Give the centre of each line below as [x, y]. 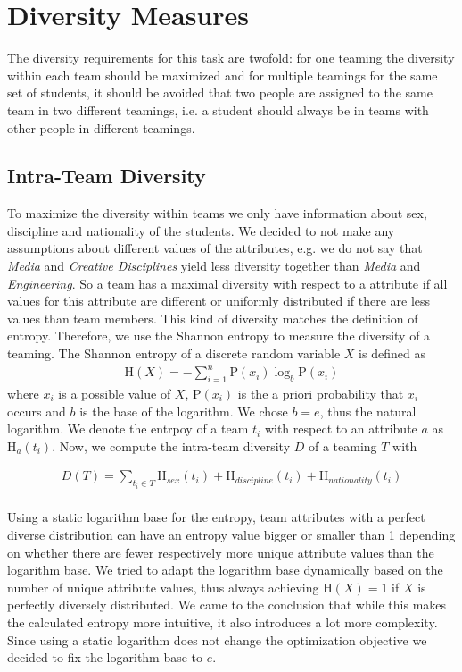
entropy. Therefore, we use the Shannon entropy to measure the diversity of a [219, 336]
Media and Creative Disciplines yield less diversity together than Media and [214, 266]
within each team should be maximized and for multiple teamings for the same [223, 75]
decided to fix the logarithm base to [105, 657]
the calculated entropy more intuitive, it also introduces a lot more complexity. [223, 622]
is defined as [392, 353]
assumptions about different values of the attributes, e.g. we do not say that [215, 248]
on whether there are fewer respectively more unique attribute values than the [221, 552]
